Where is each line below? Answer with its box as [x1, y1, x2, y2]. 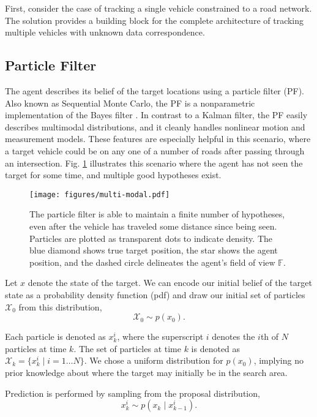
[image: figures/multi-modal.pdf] [29, 190, 170, 199]
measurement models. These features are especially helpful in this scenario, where [5, 132, 311, 145]
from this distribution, [18, 300, 102, 313]
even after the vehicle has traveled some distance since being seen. [29, 219, 277, 232]
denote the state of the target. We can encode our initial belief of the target [28, 276, 312, 289]
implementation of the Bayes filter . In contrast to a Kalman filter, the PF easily [5, 108, 308, 121]
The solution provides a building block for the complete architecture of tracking [5, 13, 304, 26]
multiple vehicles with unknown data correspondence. [5, 26, 205, 39]
